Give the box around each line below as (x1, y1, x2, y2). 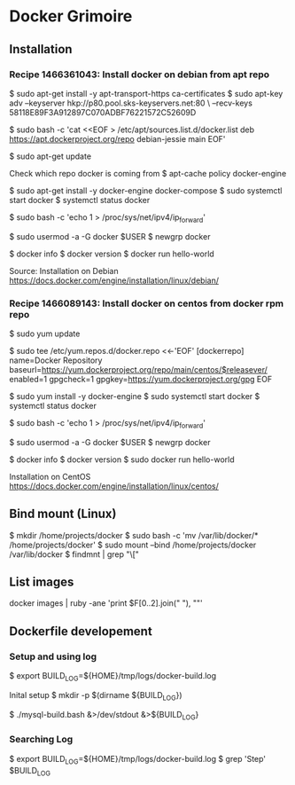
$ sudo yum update (9, 328, 81, 339)
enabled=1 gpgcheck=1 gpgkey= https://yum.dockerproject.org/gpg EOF (9, 373, 273, 384)
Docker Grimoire (9, 6, 133, 27)
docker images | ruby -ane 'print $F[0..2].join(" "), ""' (9, 598, 203, 608)
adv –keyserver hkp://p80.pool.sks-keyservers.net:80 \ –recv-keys (9, 98, 252, 108)
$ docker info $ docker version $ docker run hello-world (9, 248, 214, 259)
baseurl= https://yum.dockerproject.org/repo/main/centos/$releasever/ (9, 364, 268, 374)
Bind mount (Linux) (9, 506, 117, 522)
